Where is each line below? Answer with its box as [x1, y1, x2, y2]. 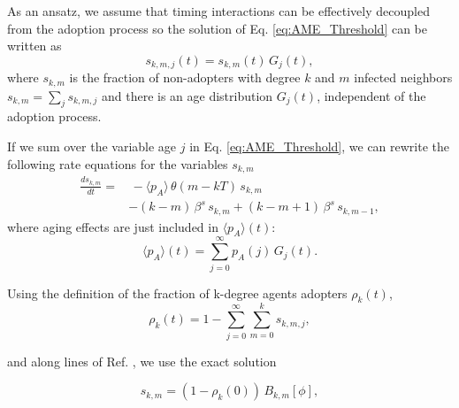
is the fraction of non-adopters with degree [69, 68, 301, 87]
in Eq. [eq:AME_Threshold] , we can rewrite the [189, 137, 450, 156]
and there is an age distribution [101, 86, 273, 104]
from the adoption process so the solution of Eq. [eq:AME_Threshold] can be [7, 19, 427, 37]
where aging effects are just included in [7, 217, 218, 235]
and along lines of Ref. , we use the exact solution [7, 351, 277, 370]
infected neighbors [354, 68, 453, 87]
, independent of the [317, 86, 426, 104]
